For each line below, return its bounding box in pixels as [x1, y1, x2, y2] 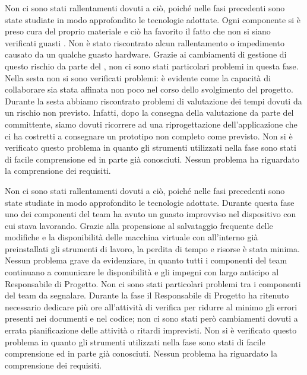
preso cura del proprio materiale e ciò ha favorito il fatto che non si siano [5, 25, 271, 37]
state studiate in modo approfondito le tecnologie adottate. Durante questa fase [5, 196, 295, 208]
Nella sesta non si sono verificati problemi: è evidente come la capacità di [5, 71, 271, 84]
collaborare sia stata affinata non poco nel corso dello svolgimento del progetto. [5, 83, 293, 96]
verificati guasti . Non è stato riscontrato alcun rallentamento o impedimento [5, 36, 284, 49]
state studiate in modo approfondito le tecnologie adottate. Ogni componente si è [5, 13, 301, 26]
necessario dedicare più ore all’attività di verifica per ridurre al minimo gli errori [5, 300, 297, 313]
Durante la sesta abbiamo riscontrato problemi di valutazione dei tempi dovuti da [5, 94, 302, 107]
